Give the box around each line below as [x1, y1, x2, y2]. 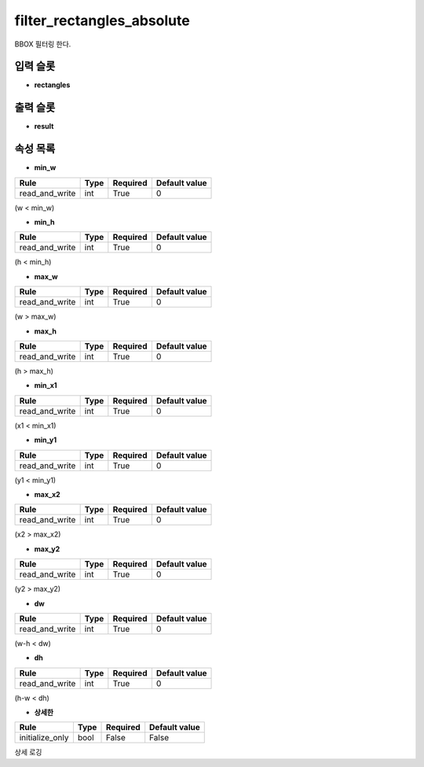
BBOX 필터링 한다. [14, 39, 71, 49]
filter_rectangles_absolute [14, 12, 190, 29]
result [34, 122, 54, 131]
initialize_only [19, 732, 69, 743]
